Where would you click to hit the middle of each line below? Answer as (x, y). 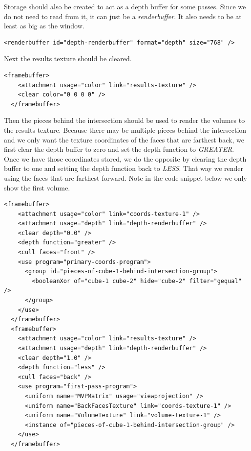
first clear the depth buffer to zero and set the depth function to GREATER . (119, 149)
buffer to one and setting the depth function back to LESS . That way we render (124, 168)
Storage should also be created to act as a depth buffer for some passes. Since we (125, 6)
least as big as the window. (44, 26)
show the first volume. (37, 187)
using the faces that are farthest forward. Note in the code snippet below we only (125, 178)
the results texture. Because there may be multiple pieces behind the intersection (125, 130)
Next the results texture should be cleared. (68, 59)
